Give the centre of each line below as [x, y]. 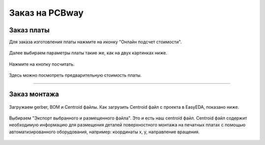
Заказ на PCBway [46, 13]
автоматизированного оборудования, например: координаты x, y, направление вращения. [104, 132]
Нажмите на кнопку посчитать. [42, 64]
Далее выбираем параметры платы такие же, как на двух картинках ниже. [88, 53]
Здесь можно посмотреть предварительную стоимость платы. [75, 75]
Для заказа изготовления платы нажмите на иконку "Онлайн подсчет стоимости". [95, 42]
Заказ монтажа [34, 94]
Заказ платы [29, 30]
